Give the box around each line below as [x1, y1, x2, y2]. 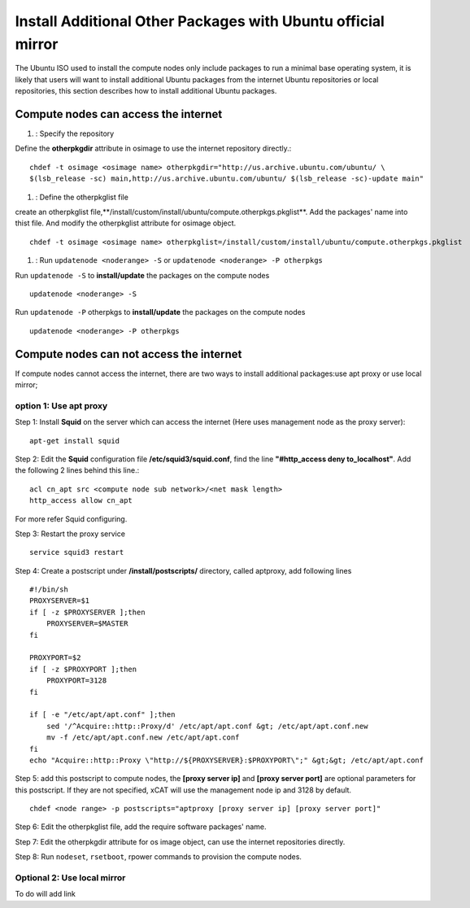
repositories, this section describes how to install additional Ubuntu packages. [15, 86, 277, 96]
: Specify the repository [35, 129, 115, 138]
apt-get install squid [29, 436, 120, 445]
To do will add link [15, 889, 76, 899]
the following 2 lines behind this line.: [15, 465, 140, 475]
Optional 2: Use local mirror [15, 872, 126, 884]
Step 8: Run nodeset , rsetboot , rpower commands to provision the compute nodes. [15, 852, 302, 862]
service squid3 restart [29, 548, 124, 557]
